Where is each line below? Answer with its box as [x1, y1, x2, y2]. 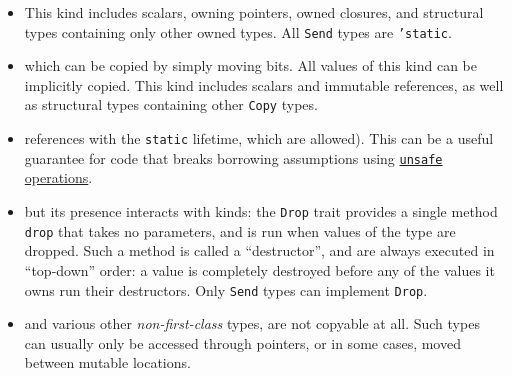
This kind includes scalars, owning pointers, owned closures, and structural [24, 2, 484, 22]
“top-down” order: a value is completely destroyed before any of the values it [24, 259, 495, 280]
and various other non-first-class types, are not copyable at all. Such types [24, 313, 480, 334]
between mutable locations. [24, 352, 191, 373]
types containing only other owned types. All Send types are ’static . [24, 21, 452, 42]
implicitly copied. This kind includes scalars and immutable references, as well [24, 74, 504, 95]
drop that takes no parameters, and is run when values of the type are [24, 220, 456, 241]
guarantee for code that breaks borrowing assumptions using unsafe [24, 147, 443, 168]
